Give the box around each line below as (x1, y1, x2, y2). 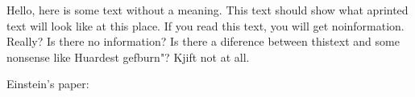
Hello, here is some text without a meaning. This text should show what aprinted (6, 2, 409, 18)
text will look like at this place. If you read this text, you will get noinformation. (6, 17, 405, 34)
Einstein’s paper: (6, 75, 89, 92)
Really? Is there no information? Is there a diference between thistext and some (6, 33, 400, 50)
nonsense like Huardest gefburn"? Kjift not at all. (6, 48, 250, 65)
